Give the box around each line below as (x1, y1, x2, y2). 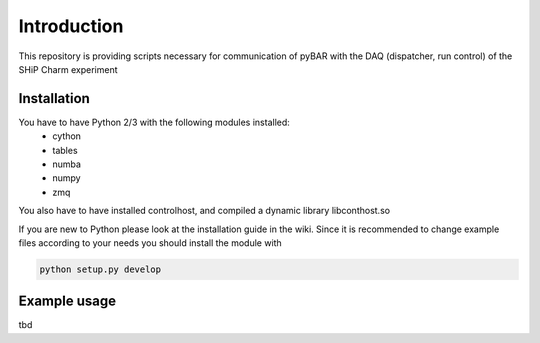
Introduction (18, 15, 124, 37)
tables (52, 144, 79, 156)
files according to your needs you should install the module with (18, 236, 282, 249)
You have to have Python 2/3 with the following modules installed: (18, 116, 290, 128)
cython (52, 130, 82, 142)
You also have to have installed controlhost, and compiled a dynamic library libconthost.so (18, 205, 390, 217)
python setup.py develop (39, 263, 162, 275)
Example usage (18, 293, 117, 310)
